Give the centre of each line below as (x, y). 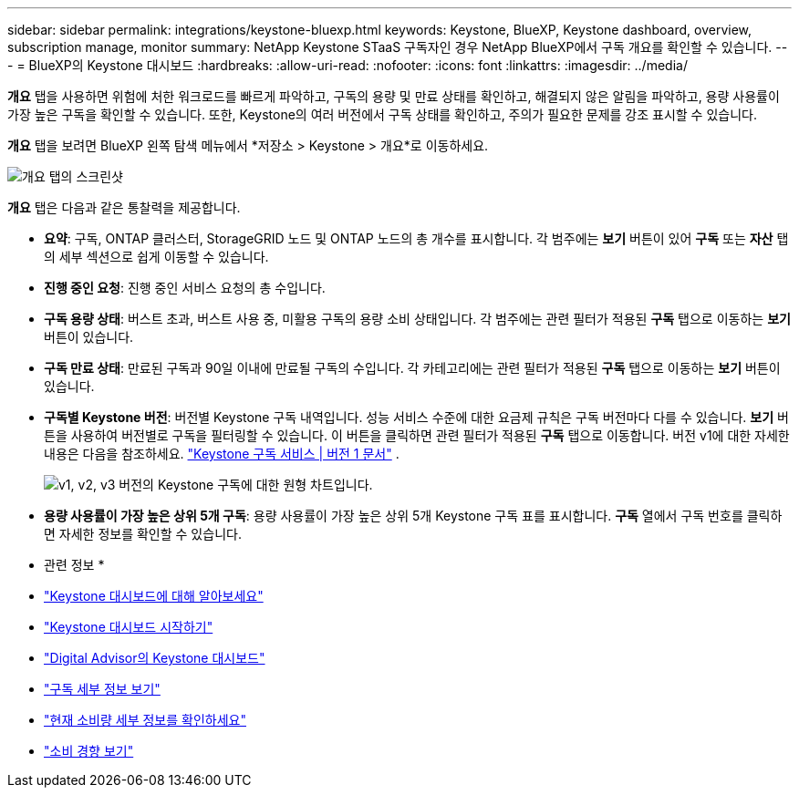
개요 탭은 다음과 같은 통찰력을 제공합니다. (124, 207)
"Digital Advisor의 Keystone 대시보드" (155, 658)
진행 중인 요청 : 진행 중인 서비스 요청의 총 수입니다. (185, 288)
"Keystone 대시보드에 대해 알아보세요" (154, 596)
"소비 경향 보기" (89, 751)
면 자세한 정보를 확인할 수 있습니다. (143, 534)
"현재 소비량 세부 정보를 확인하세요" (145, 720)
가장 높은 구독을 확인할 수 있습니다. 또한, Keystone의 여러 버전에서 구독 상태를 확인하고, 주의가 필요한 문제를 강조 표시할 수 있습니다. (382, 114)
